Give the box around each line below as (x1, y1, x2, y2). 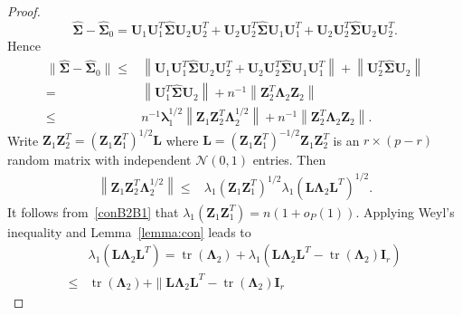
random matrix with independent (7, 150, 192, 169)
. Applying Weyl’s (355, 202, 455, 221)
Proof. (7, 2, 41, 20)
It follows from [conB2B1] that (7, 202, 179, 221)
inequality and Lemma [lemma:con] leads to (7, 222, 251, 241)
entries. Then (252, 150, 326, 169)
